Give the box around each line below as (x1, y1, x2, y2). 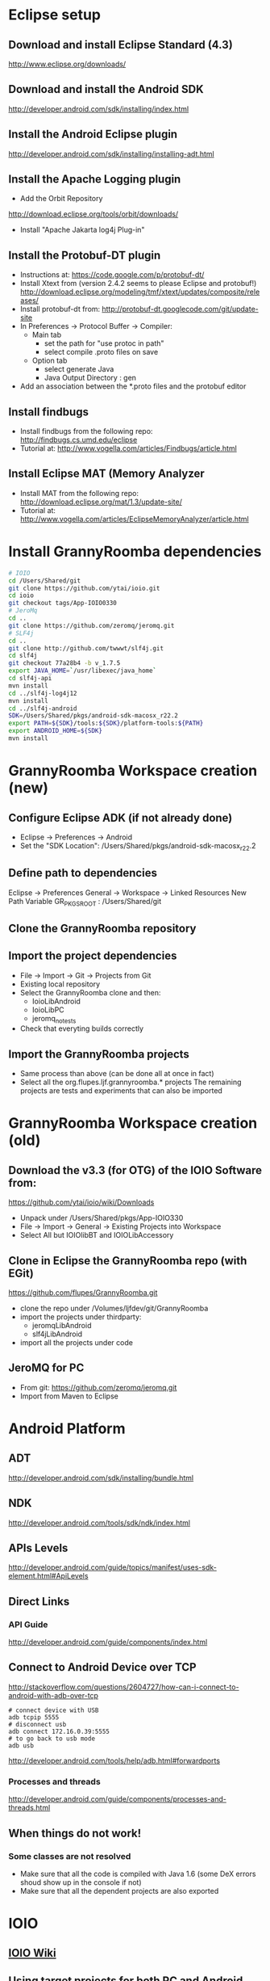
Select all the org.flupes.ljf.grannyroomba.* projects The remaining (19, 1077, 242, 1087)
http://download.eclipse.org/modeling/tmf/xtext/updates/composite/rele (19, 287, 260, 297)
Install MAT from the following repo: (19, 488, 139, 498)
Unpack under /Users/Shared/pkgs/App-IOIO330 (19, 1213, 184, 1223)
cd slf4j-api (8, 675, 52, 683)
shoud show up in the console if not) (19, 1877, 142, 1887)
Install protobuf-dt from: (19, 305, 101, 314)
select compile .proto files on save (44, 347, 159, 357)
